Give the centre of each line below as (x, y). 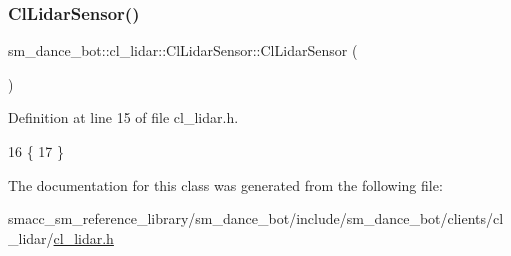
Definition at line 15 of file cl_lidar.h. (123, 117)
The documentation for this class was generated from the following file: (225, 184)
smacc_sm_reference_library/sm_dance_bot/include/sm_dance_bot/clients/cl (256, 218)
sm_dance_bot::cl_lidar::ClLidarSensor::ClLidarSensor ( (183, 50)
